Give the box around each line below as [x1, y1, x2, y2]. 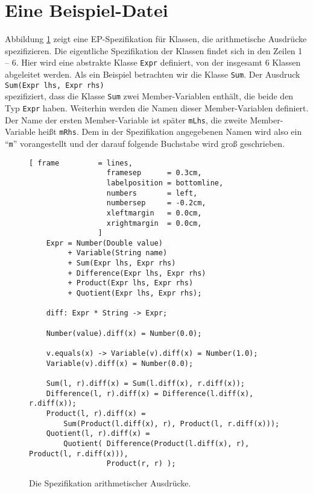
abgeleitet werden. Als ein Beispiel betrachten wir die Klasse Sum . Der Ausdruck [5, 67, 300, 80]
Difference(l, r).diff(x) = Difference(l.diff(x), [46, 389, 254, 398]
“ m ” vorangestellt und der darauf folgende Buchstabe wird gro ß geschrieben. [5, 137, 285, 149]
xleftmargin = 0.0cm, [106, 208, 202, 217]
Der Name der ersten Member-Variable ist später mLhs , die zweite [5, 113, 247, 126]
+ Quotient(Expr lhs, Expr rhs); [68, 289, 202, 298]
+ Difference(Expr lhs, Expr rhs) [68, 268, 206, 278]
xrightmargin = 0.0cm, [106, 219, 202, 228]
